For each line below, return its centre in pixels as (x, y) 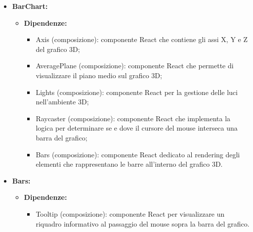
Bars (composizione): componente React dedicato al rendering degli (138, 154)
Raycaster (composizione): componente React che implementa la (133, 118)
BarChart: (30, 6)
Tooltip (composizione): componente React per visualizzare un (130, 213)
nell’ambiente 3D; (62, 102)
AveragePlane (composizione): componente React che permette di (135, 66)
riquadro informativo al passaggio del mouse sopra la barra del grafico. (143, 223)
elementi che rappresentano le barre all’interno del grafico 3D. (129, 164)
